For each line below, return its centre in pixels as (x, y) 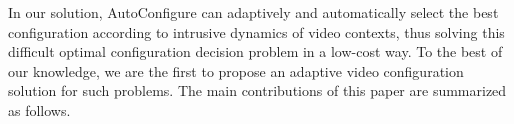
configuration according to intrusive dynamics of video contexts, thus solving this (256, 31)
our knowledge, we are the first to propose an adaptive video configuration (236, 70)
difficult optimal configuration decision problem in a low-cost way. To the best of (255, 51)
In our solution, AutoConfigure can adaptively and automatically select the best (253, 12)
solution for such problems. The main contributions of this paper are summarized (257, 90)
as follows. (39, 109)
